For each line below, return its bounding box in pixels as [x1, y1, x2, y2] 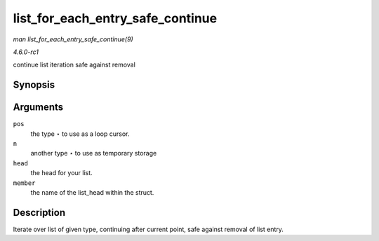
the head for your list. [30, 169, 93, 177]
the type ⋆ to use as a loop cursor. [30, 130, 130, 138]
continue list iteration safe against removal [13, 60, 136, 69]
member [13, 179, 36, 187]
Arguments [13, 102, 64, 113]
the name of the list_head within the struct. [30, 188, 154, 196]
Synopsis [13, 79, 55, 91]
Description [13, 207, 66, 219]
